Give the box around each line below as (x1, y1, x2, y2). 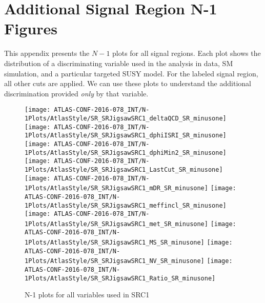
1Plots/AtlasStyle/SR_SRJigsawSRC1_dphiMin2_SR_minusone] (25, 149, 227, 156)
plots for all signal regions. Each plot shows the (112, 48, 261, 58)
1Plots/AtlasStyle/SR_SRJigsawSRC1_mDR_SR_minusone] (25, 185, 208, 192)
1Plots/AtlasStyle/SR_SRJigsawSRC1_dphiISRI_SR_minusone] (25, 132, 227, 139)
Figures (4, 18, 57, 39)
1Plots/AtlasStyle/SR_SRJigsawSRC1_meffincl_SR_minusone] (25, 201, 227, 209)
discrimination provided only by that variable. (4, 88, 149, 98)
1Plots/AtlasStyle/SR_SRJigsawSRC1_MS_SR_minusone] (25, 239, 205, 247)
